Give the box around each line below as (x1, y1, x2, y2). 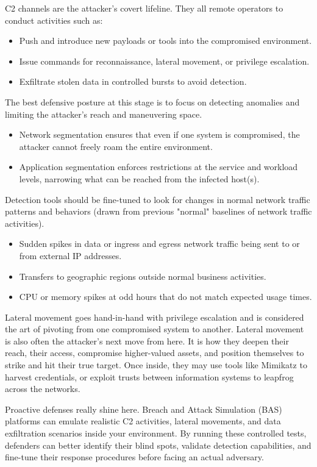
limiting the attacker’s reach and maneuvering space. (5, 107, 202, 120)
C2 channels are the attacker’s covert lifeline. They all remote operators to (5, 2, 283, 14)
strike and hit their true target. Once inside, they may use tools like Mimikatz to (5, 358, 307, 371)
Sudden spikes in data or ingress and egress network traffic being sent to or (19, 237, 300, 250)
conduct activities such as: (5, 13, 103, 26)
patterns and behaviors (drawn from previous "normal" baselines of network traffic (5, 205, 312, 218)
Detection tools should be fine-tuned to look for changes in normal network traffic (5, 193, 310, 205)
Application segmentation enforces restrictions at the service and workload (19, 160, 298, 173)
